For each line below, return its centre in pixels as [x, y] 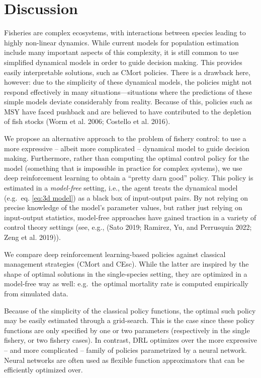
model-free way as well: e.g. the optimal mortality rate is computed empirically [126, 283]
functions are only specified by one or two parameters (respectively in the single [127, 330]
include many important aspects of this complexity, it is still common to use [121, 52]
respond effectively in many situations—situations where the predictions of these [128, 91]
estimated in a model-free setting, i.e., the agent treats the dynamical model [121, 188]
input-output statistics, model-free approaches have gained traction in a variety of [130, 217]
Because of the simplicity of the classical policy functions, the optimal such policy [130, 310]
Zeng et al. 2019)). [32, 237]
